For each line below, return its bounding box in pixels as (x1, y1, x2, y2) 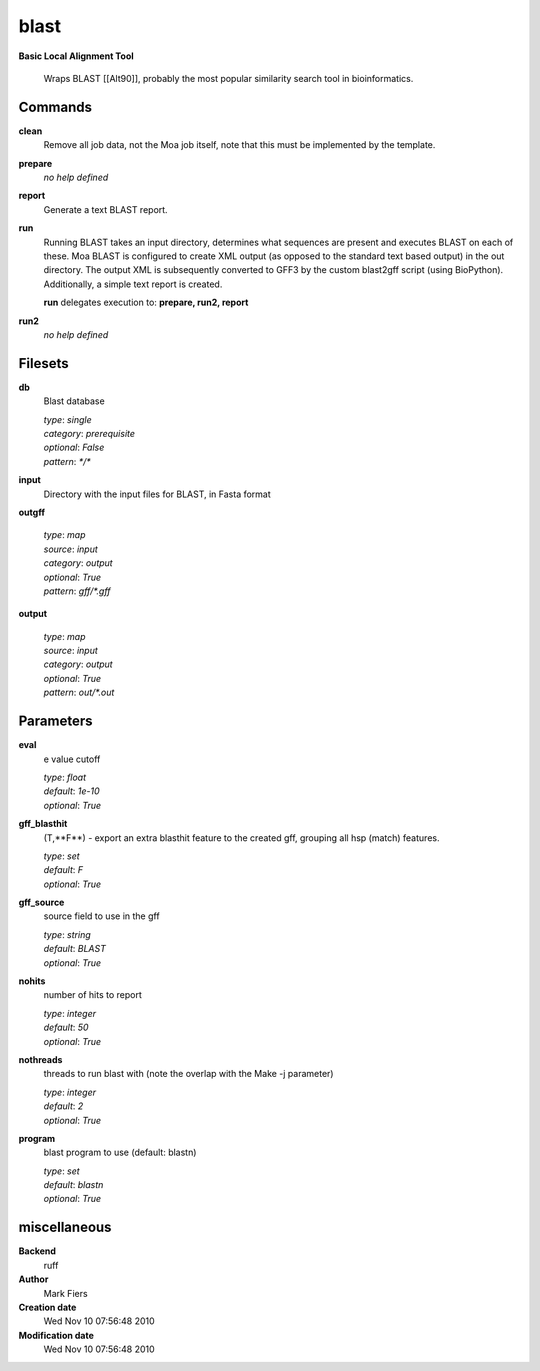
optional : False (43, 441, 105, 454)
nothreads (18, 1053, 63, 1065)
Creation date (18, 1301, 77, 1313)
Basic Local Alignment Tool (18, 50, 134, 62)
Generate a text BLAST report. (43, 203, 169, 215)
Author (18, 1273, 49, 1285)
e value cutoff (43, 753, 101, 765)
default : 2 (43, 1100, 84, 1112)
